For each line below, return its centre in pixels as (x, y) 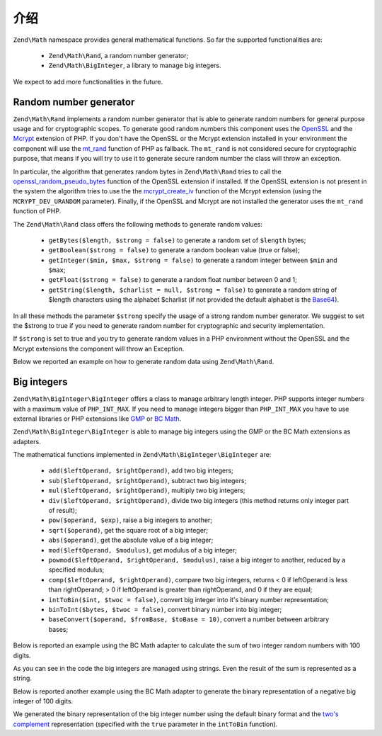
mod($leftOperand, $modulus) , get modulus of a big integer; (143, 550)
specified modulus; (76, 570)
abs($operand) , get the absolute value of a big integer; (131, 540)
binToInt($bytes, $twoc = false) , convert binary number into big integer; (165, 609)
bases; (58, 629)
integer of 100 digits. (43, 701)
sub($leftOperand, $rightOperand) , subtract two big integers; (147, 480)
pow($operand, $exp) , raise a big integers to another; (130, 520)
